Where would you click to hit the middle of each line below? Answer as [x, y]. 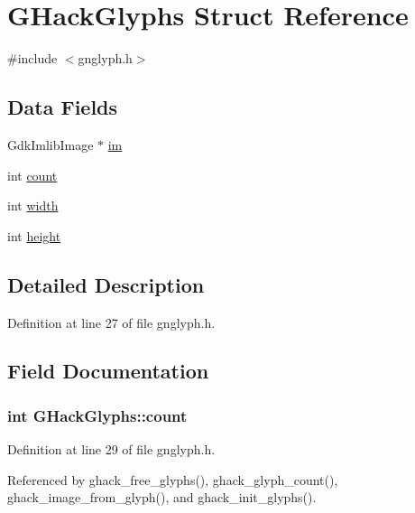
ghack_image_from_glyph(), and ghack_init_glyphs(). [162, 497]
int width [33, 205]
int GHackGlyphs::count [97, 415]
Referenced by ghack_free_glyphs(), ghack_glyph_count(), [173, 479]
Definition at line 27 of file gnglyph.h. [111, 322]
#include [32, 58]
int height [34, 235]
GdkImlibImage [51, 144]
